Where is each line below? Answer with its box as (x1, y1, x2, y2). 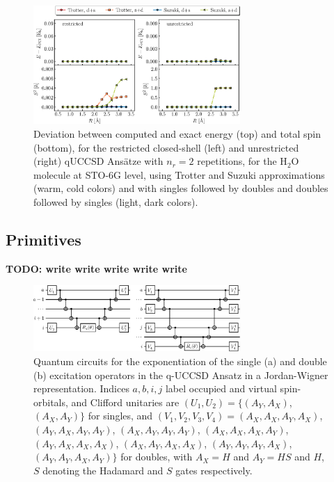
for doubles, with (120, 449, 193, 464)
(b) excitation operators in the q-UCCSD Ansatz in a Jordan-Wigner (33, 367, 328, 382)
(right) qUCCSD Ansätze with (33, 154, 164, 168)
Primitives (6, 228, 81, 250)
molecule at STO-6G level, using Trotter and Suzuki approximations (33, 167, 325, 182)
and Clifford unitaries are (71, 394, 180, 409)
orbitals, (33, 394, 68, 409)
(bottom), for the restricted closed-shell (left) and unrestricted (33, 140, 299, 154)
